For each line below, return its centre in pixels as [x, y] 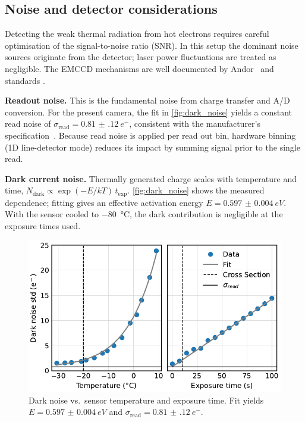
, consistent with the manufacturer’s [195, 124]
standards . [25, 80]
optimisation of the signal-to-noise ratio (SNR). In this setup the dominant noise [152, 45]
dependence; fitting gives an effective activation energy [104, 202]
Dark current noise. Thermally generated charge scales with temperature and [151, 178]
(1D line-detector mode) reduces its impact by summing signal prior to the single [152, 147]
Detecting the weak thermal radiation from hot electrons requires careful [137, 34]
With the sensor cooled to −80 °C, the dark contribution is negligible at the [144, 214]
